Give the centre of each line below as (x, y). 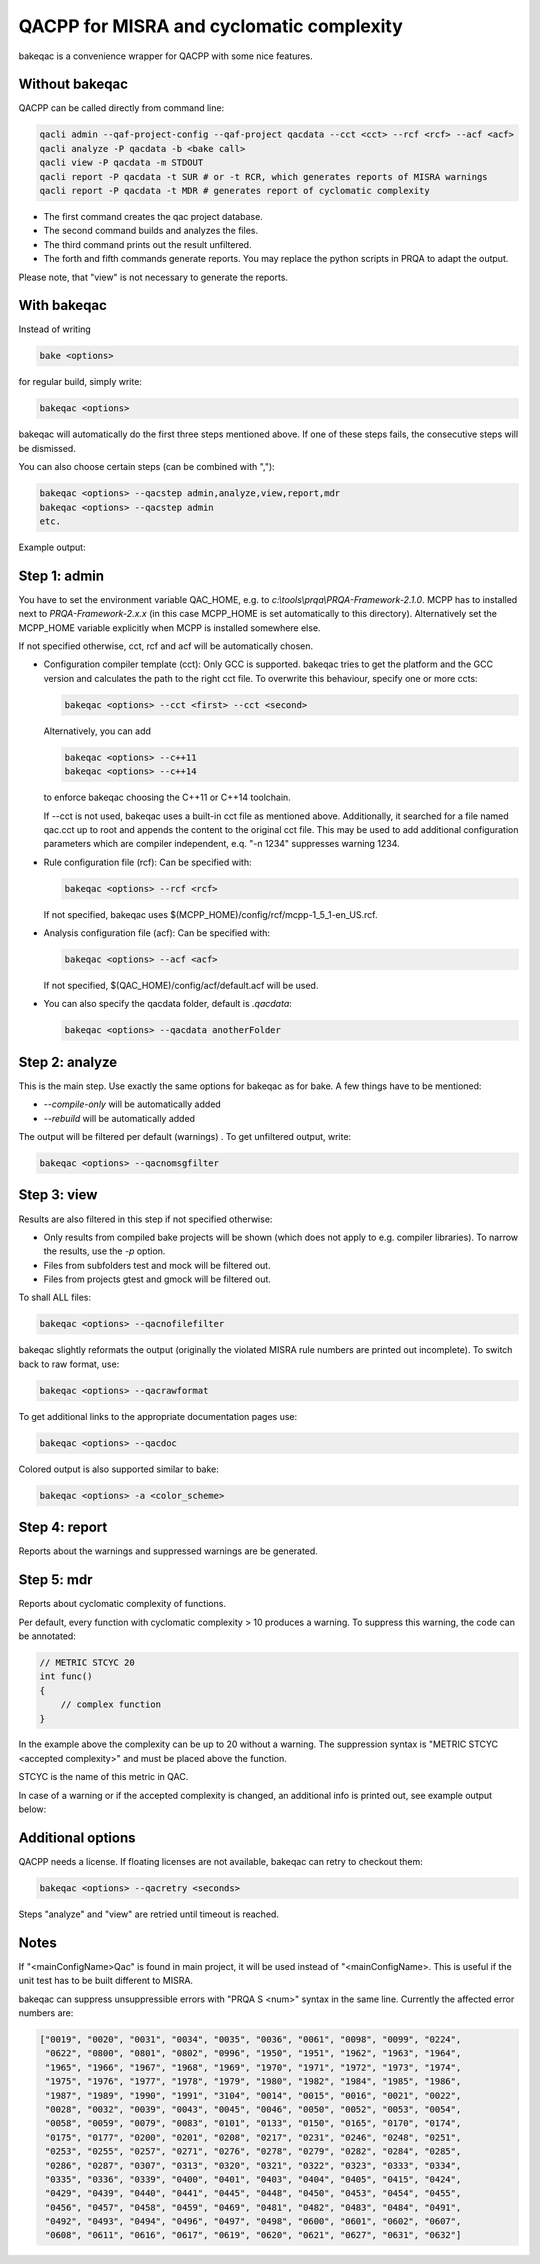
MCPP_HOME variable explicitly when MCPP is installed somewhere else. (169, 627)
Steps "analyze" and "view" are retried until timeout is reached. (149, 1914)
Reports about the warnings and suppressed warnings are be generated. (168, 1551)
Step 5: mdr (55, 1580)
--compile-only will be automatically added (132, 1104)
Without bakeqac (73, 84)
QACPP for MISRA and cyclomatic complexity (211, 26)
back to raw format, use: (69, 1364)
